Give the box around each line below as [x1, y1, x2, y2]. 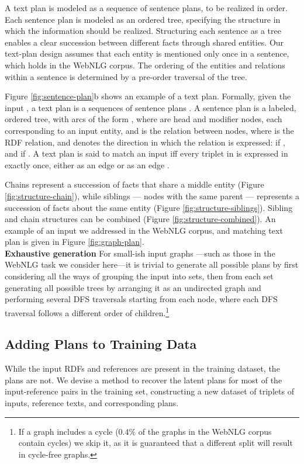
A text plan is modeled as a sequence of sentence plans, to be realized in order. [5, 2, 288, 13]
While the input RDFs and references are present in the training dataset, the [5, 362, 280, 375]
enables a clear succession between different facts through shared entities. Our [5, 36, 284, 48]
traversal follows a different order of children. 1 [5, 304, 170, 318]
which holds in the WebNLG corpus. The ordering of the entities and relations [5, 58, 285, 71]
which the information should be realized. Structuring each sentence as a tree [5, 25, 281, 37]
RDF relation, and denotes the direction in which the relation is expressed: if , [5, 136, 285, 148]
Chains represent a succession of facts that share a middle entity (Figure [5, 178, 264, 191]
